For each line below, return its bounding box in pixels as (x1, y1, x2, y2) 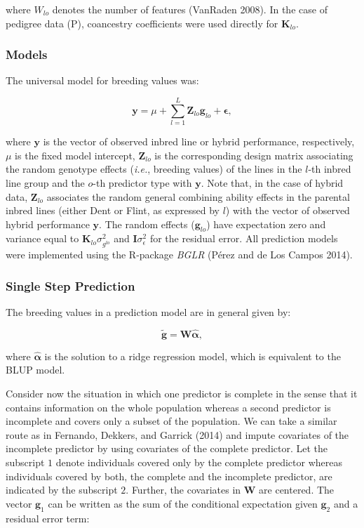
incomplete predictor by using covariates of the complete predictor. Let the (6, 441, 328, 456)
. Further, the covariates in (126, 482, 241, 497)
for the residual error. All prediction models (149, 231, 338, 246)
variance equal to (6, 231, 79, 246)
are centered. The (259, 482, 335, 497)
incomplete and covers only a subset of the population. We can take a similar (6, 414, 337, 428)
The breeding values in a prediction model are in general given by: (6, 305, 291, 319)
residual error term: (6, 510, 90, 525)
